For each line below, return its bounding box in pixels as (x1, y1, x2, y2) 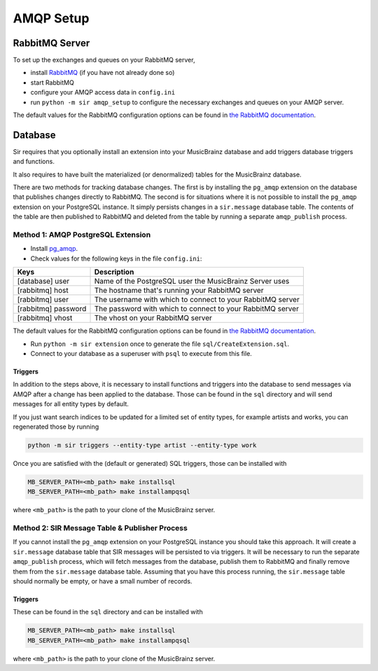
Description (94, 267, 134, 277)
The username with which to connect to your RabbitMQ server (94, 295, 300, 305)
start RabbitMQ (30, 78, 75, 87)
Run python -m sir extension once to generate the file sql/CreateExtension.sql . (30, 340, 290, 348)
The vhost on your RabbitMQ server (94, 313, 213, 323)
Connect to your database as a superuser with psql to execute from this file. (30, 349, 252, 357)
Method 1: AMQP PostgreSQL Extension (13, 230, 151, 240)
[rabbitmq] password (17, 304, 87, 314)
